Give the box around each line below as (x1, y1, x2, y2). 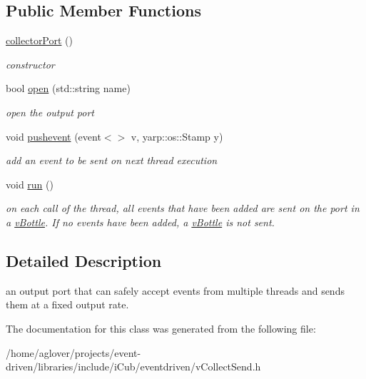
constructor (6, 56, 55, 71)
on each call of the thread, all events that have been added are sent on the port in (6, 201, 360, 216)
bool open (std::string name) (6, 81, 131, 96)
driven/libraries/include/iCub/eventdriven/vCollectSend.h (6, 359, 261, 374)
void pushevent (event (6, 128, 101, 143)
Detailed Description (6, 249, 162, 271)
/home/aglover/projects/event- (6, 345, 141, 360)
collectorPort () (6, 33, 73, 48)
